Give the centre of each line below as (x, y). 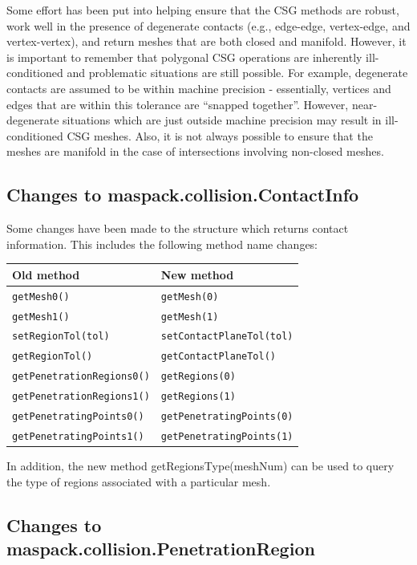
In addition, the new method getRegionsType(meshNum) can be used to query (200, 466)
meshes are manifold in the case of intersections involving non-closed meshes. (195, 151)
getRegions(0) (198, 377)
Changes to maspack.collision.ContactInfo (183, 195)
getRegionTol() (53, 357)
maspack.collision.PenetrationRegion (161, 549)
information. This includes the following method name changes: (162, 244)
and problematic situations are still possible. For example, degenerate (237, 73)
